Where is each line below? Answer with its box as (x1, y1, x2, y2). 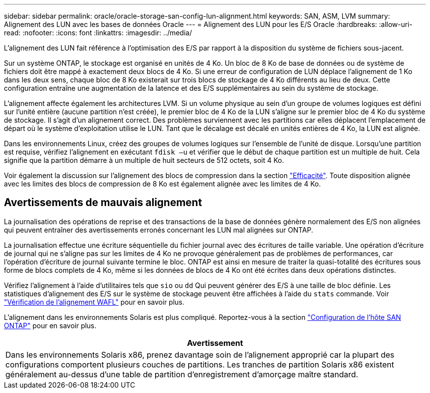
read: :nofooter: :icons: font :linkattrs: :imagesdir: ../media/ (4, 28, 192, 37)
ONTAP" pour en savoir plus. (4, 321, 97, 330)
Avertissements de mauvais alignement (4, 196, 202, 209)
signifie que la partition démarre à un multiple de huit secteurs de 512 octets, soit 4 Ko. (4, 156, 284, 164)
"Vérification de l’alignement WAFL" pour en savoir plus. (4, 297, 185, 306)
